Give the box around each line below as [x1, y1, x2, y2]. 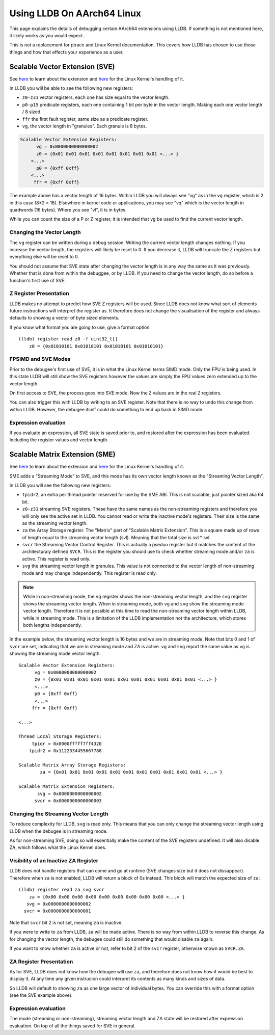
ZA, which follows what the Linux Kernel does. [9, 844, 106, 851]
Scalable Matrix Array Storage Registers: [18, 762, 126, 768]
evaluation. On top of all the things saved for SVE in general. [9, 1022, 136, 1029]
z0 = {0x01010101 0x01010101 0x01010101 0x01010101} [29, 343, 164, 349]
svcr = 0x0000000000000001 [23, 908, 91, 914]
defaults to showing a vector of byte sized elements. [9, 315, 120, 321]
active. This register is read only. [22, 555, 91, 562]
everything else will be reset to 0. [9, 254, 79, 260]
